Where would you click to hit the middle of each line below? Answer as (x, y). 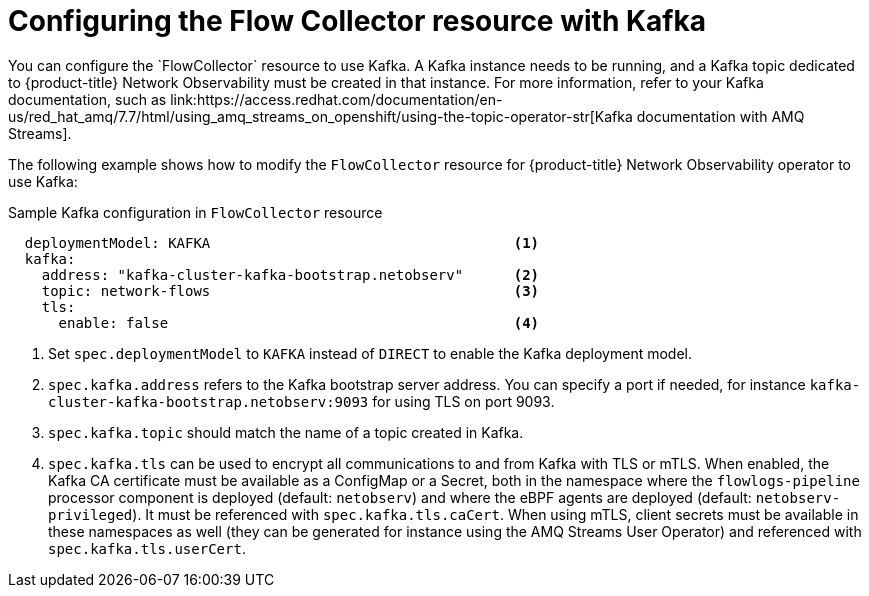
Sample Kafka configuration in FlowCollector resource (195, 212)
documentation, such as (87, 99)
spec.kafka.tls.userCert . (147, 548)
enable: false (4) (299, 322)
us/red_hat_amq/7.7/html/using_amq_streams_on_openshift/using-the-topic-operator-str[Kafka (320, 116)
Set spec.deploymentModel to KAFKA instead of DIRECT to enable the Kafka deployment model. (370, 353)
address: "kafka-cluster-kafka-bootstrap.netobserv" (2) (290, 274)
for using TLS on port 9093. (463, 401)
